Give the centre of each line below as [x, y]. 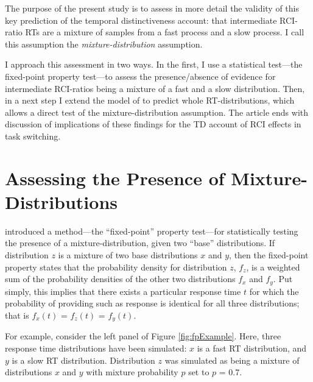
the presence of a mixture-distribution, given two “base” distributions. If [140, 243]
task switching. [33, 136]
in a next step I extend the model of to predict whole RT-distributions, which [150, 100]
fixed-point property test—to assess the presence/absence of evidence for [140, 76]
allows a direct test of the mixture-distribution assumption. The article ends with [157, 112]
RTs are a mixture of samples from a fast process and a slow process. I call [165, 32]
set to [199, 372]
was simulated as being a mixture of [232, 360]
